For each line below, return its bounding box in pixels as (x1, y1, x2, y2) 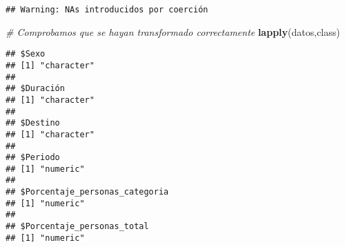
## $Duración (6, 83, 65, 94)
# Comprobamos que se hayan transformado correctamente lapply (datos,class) (6, 24, 340, 39)
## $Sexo (6, 49, 46, 59)
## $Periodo (6, 152, 60, 163)
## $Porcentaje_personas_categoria (6, 187, 169, 197)
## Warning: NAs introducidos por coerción (6, 5, 208, 14)
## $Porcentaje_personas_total (6, 221, 149, 232)
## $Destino (6, 118, 60, 128)
